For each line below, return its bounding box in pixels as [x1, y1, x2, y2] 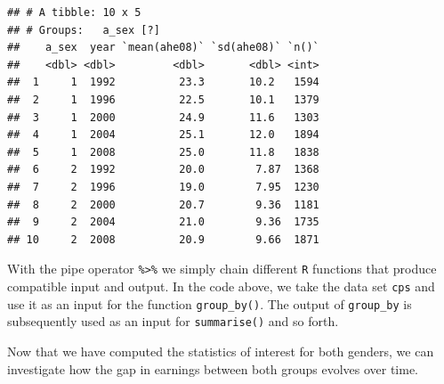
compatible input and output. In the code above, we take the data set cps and [7, 276, 435, 295]
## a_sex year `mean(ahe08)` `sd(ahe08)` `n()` [7, 41, 319, 54]
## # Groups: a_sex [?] [7, 23, 160, 37]
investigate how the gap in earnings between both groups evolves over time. [7, 359, 418, 378]
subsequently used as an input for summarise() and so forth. [7, 312, 339, 331]
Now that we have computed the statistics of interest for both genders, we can [7, 341, 434, 360]
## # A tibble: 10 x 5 [7, 6, 141, 19]
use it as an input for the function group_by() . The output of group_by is [7, 294, 412, 313]
